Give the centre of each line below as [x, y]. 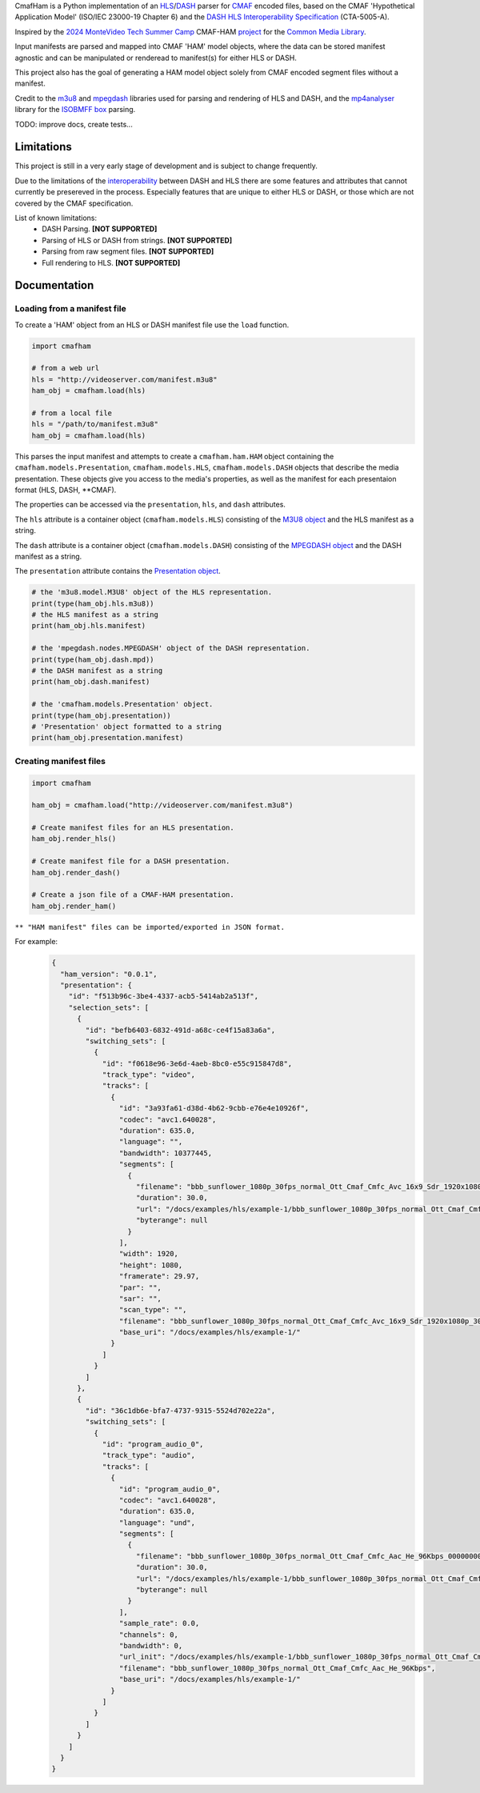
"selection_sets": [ [109, 1007]
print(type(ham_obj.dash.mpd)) [93, 659]
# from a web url [66, 368]
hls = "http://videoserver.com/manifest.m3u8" [124, 379]
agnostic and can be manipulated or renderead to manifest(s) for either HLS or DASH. [156, 58]
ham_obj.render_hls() [74, 839]
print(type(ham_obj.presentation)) [101, 715]
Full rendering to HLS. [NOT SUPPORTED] [111, 262]
